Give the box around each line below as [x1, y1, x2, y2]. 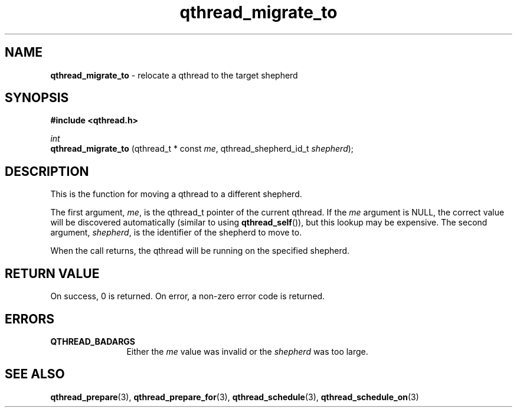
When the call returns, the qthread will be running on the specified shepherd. [50, 246, 350, 256]
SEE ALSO [5, 367, 65, 382]
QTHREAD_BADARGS [50, 336, 136, 346]
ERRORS [5, 311, 55, 326]
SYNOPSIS [5, 90, 69, 106]
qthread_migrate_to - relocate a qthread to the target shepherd [50, 70, 298, 80]
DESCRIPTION [5, 164, 89, 179]
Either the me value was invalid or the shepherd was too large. [126, 346, 368, 357]
